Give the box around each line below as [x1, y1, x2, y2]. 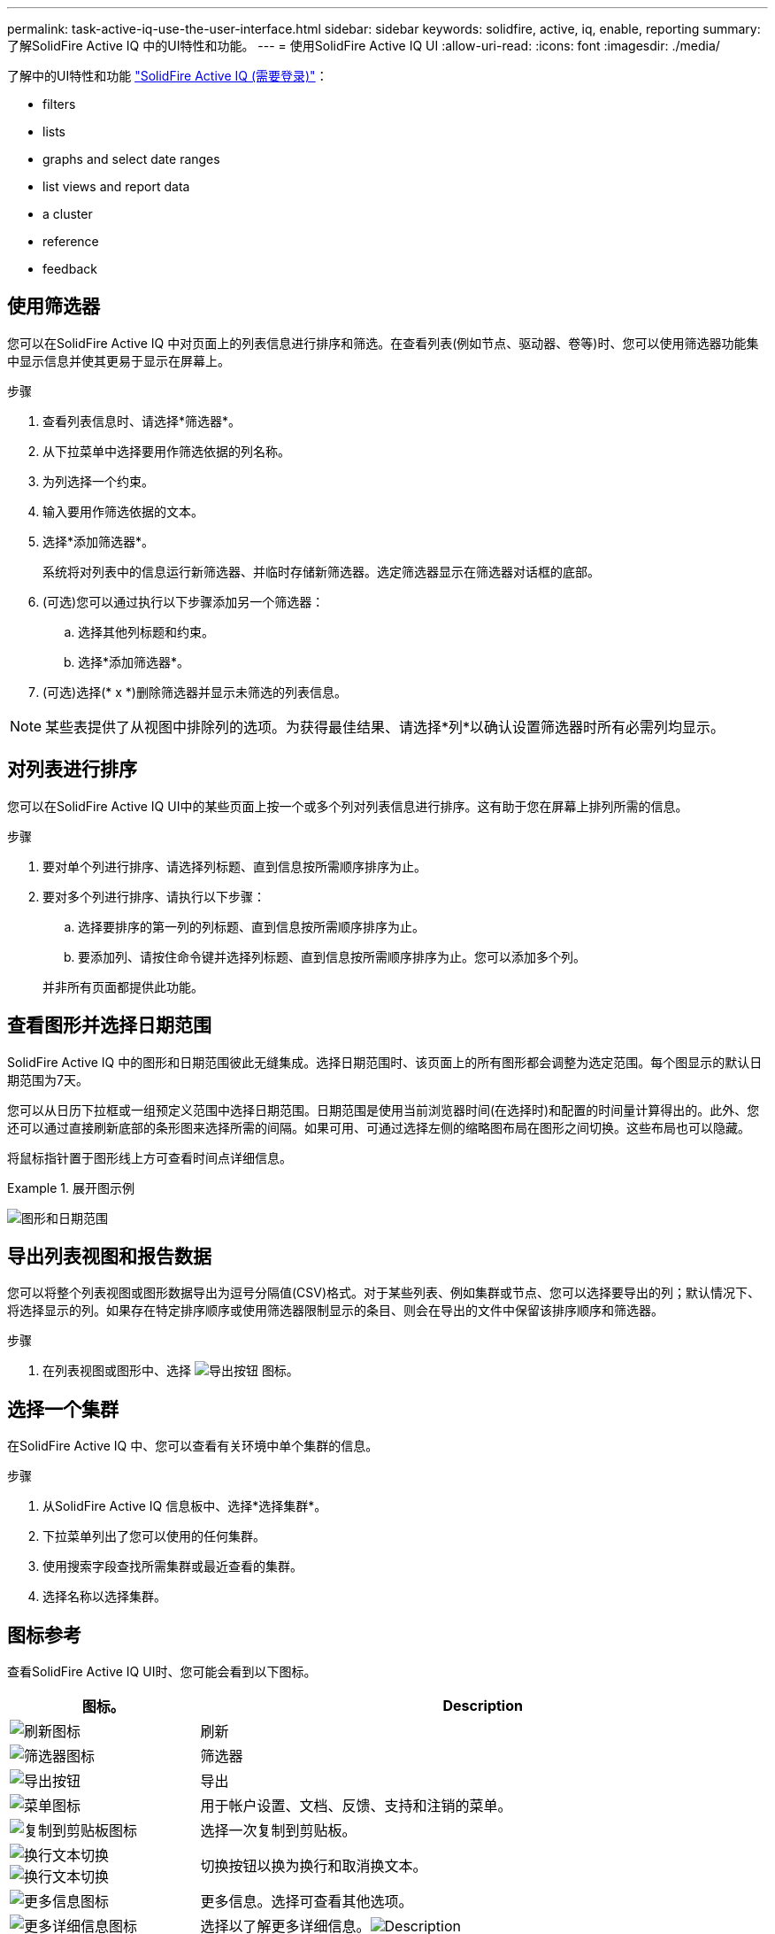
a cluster [42, 206, 93, 221]
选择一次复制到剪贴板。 [200, 1822, 357, 1840]
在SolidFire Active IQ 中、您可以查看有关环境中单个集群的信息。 [7, 1438, 379, 1454]
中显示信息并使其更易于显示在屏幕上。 [7, 352, 230, 368]
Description [442, 1697, 523, 1715]
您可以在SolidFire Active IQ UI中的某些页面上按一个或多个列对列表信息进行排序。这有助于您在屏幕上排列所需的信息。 [7, 798, 688, 814]
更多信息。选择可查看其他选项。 [200, 1892, 413, 1911]
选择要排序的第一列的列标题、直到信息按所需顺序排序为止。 [78, 918, 425, 934]
